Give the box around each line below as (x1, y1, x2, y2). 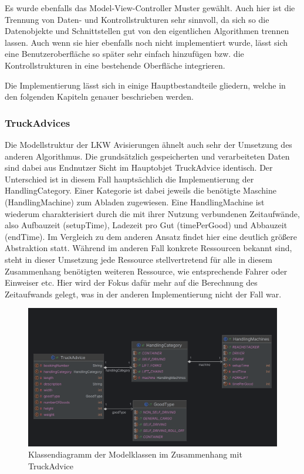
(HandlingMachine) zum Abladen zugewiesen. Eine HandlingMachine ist (5, 195, 265, 208)
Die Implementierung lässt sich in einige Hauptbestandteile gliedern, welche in (5, 79, 286, 91)
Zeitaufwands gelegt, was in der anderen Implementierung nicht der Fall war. (5, 287, 282, 300)
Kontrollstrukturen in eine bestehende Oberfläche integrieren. (5, 59, 225, 71)
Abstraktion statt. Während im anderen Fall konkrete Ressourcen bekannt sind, (5, 242, 292, 254)
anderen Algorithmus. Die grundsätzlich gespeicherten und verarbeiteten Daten (5, 150, 290, 162)
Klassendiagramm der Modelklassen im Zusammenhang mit (28, 448, 242, 461)
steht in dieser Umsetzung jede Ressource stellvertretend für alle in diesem (5, 253, 272, 265)
